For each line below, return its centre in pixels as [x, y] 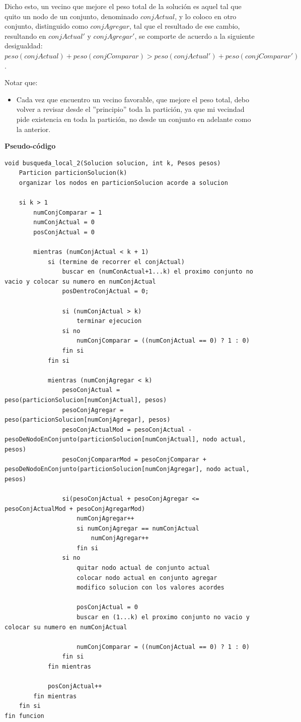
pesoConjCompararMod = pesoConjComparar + [134, 459]
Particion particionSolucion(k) [73, 173]
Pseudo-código [30, 146]
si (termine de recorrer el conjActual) [116, 262]
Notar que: [21, 82]
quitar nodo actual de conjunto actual [143, 568]
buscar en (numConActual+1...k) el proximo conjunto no [158, 272]
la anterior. [33, 129]
